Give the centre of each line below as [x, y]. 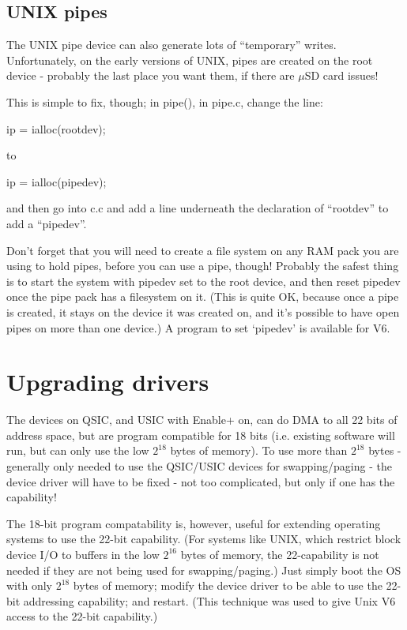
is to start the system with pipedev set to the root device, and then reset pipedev [203, 281]
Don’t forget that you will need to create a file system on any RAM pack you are [203, 250]
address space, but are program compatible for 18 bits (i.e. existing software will [201, 435]
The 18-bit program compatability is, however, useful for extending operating [194, 523]
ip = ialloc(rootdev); [56, 128]
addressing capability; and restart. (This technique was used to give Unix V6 [209, 600]
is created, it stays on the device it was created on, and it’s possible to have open [203, 311]
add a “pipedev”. [47, 223]
